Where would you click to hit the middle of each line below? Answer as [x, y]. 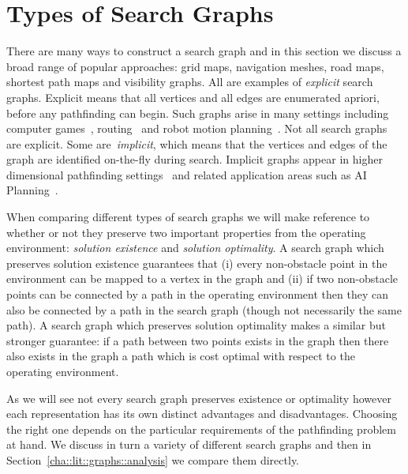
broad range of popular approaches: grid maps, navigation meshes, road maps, [195, 66]
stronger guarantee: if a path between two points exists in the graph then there [198, 340]
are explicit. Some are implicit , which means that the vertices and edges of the [197, 143]
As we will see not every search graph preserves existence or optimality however [199, 398]
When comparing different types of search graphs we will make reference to [188, 217]
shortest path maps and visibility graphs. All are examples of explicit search [190, 82]
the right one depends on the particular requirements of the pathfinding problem [201, 429]
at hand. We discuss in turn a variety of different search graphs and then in [189, 444]
